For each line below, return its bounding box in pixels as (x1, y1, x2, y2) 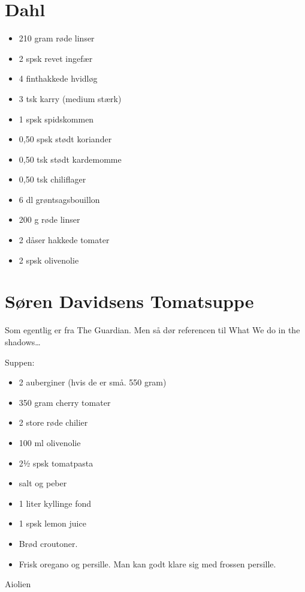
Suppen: (5, 355, 35, 368)
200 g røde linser (19, 213, 80, 226)
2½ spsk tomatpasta (19, 456, 93, 469)
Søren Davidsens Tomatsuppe (5, 289, 254, 313)
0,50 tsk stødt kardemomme (19, 153, 122, 165)
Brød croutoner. (19, 537, 78, 549)
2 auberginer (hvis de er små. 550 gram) (19, 376, 167, 388)
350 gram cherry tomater (19, 396, 111, 408)
